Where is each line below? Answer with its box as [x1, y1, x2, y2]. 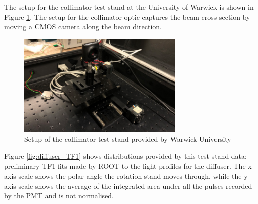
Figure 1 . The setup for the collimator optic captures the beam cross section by [4, 11, 250, 22]
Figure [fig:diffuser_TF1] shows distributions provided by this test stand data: [4, 150, 247, 161]
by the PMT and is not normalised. [4, 190, 114, 201]
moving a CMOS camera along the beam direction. [4, 21, 162, 32]
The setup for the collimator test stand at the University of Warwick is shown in [4, 2, 254, 12]
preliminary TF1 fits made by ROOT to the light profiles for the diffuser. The [4, 160, 246, 171]
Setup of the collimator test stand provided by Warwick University [24, 134, 231, 144]
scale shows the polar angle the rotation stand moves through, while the [18, 170, 242, 181]
